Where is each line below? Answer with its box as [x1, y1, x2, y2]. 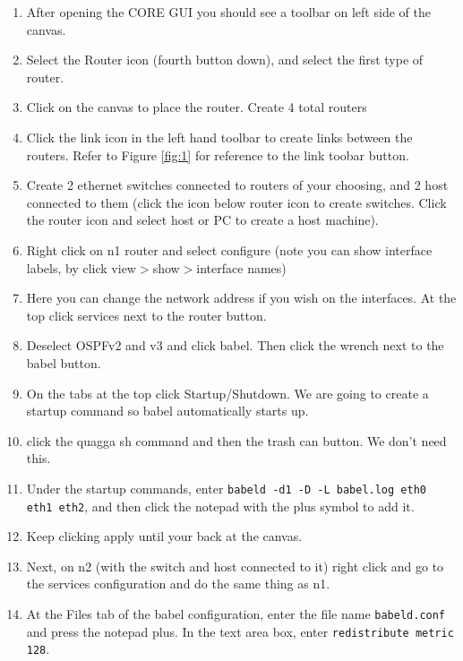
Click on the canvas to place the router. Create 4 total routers [26, 98, 367, 116]
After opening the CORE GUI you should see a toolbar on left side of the [26, 3, 431, 21]
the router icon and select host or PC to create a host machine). [26, 210, 379, 229]
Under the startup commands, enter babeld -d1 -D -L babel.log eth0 [26, 478, 426, 497]
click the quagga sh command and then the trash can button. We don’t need [26, 431, 447, 450]
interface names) [196, 258, 287, 277]
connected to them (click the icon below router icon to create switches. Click [26, 193, 447, 211]
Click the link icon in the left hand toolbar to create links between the [26, 127, 413, 146]
